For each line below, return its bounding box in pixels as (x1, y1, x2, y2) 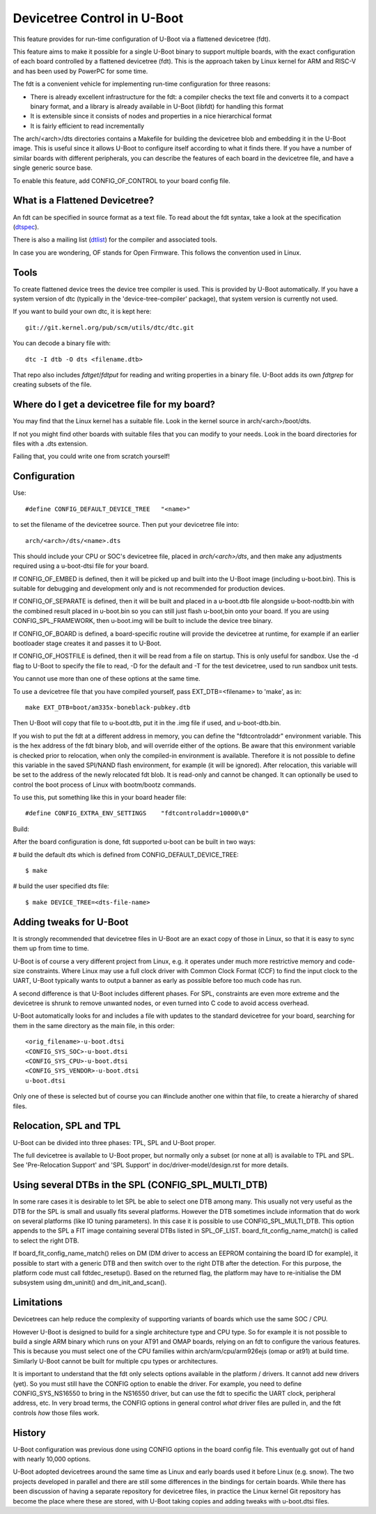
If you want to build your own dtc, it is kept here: (13, 307, 152, 316)
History (13, 1427, 47, 1439)
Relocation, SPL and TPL (13, 1120, 121, 1132)
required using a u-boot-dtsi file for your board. (13, 562, 149, 570)
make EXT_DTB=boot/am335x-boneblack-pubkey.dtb (25, 703, 191, 711)
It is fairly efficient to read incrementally (30, 122, 145, 130)
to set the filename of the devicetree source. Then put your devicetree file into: (13, 521, 240, 529)
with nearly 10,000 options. (13, 1455, 91, 1463)
